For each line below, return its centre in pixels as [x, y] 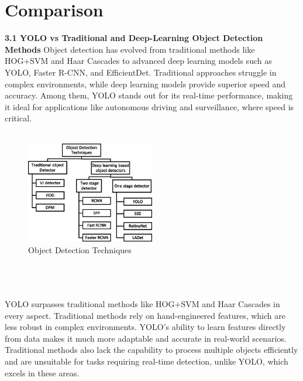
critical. [18, 118]
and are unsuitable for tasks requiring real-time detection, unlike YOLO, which [147, 361]
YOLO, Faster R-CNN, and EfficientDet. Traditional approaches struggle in [141, 72]
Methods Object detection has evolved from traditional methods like [130, 49]
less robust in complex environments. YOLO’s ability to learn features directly [145, 327]
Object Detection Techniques [80, 249]
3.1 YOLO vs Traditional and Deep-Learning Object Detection [134, 38]
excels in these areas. [42, 373]
